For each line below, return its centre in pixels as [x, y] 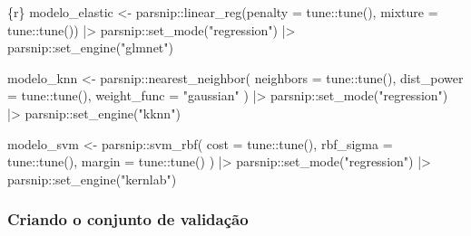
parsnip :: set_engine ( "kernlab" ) [92, 179]
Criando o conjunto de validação [128, 219]
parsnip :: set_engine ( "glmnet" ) [91, 47]
